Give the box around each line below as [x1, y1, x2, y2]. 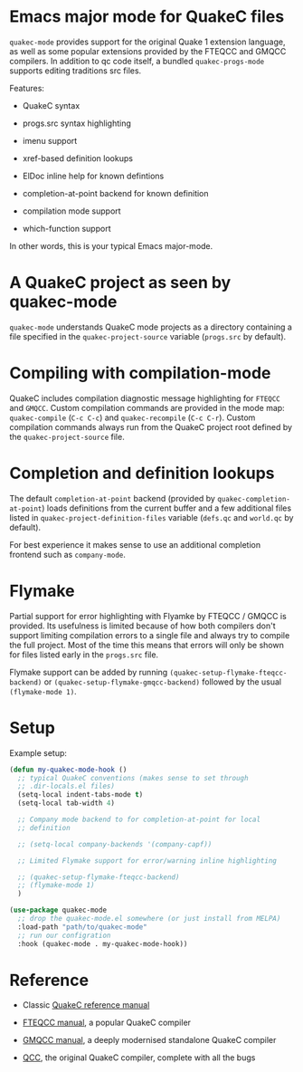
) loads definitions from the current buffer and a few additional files [42, 502, 292, 513]
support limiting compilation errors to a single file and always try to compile [9, 629, 290, 640]
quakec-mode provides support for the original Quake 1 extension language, [9, 36, 286, 47]
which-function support [22, 223, 111, 234]
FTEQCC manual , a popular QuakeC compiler [22, 1017, 192, 1029]
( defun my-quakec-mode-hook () [9, 765, 128, 774]
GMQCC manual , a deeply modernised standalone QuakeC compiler [22, 1035, 277, 1046]
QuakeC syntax [22, 100, 80, 110]
